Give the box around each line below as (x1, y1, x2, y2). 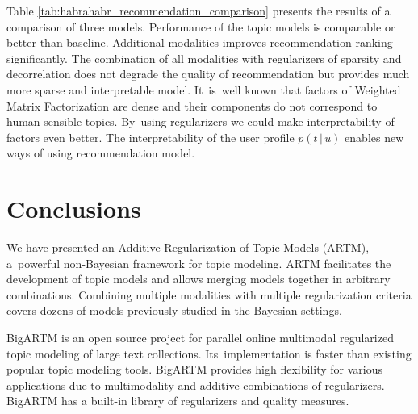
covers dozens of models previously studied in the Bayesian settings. (6, 302, 342, 319)
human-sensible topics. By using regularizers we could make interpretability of (6, 113, 395, 130)
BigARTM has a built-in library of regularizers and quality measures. (6, 392, 349, 409)
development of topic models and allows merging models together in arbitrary (6, 270, 391, 287)
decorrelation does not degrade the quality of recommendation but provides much (6, 65, 410, 82)
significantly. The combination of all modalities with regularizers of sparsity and (6, 49, 402, 66)
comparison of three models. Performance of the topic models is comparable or (6, 18, 395, 35)
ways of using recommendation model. (6, 144, 195, 161)
